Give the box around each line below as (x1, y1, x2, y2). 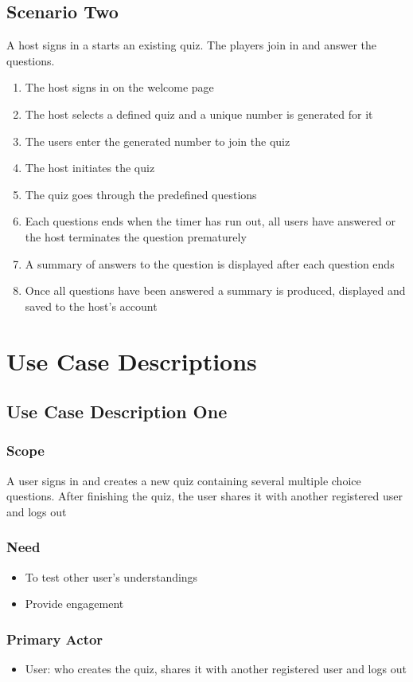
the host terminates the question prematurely (25, 228, 247, 245)
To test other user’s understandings (25, 568, 198, 585)
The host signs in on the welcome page (25, 79, 214, 96)
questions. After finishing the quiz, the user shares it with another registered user (6, 488, 403, 504)
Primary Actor (6, 629, 103, 649)
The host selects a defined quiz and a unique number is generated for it (25, 105, 373, 122)
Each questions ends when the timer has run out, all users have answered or (25, 213, 396, 229)
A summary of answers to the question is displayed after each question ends (25, 255, 395, 272)
